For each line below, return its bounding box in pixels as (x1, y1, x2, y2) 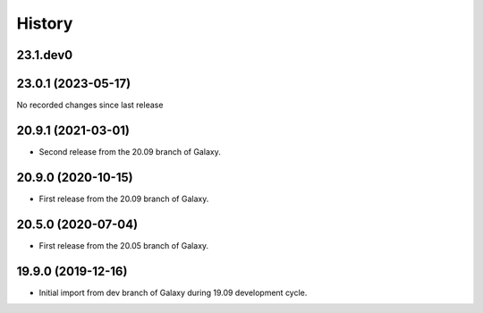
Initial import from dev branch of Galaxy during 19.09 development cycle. (38, 287, 308, 298)
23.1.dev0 (16, 47, 73, 63)
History (16, 13, 73, 33)
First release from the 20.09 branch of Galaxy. (38, 193, 209, 204)
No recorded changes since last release (16, 99, 164, 111)
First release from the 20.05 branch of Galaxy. (38, 240, 209, 250)
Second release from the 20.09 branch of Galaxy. (38, 146, 221, 156)
